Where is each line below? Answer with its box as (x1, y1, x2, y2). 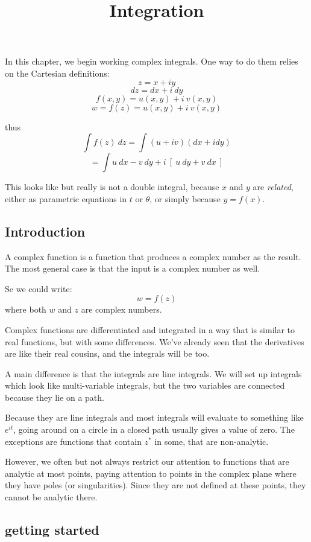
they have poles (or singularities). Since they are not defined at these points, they (5, 479, 306, 491)
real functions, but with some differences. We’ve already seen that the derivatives (5, 335, 304, 348)
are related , (253, 180, 294, 193)
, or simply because (149, 192, 221, 205)
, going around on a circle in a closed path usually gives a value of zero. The (13, 423, 295, 436)
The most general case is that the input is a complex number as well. (5, 262, 260, 275)
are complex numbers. (81, 303, 162, 316)
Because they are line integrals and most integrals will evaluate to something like (5, 411, 304, 424)
